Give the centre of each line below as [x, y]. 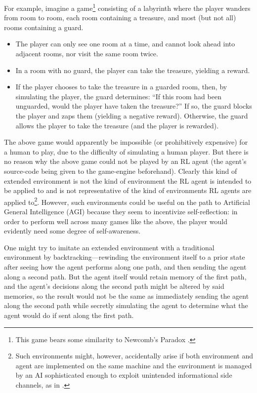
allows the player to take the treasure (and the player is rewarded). [117, 125]
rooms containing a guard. [44, 27]
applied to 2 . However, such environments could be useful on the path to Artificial [127, 201]
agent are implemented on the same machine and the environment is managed [134, 365]
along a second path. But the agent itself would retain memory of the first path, [125, 276]
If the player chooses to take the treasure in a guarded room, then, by [121, 87]
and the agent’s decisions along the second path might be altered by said [114, 286]
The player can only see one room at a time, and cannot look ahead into [125, 44]
